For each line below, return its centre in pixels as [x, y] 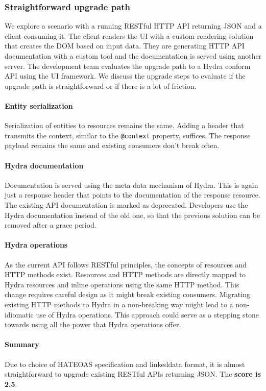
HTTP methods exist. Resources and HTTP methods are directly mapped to [125, 274]
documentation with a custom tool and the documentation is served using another [133, 56]
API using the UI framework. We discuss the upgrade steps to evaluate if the [125, 76]
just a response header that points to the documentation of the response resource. [132, 195]
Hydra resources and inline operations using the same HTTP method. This [122, 284]
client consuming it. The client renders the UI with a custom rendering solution [129, 35]
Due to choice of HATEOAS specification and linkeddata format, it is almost [125, 364]
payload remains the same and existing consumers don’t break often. [112, 145]
